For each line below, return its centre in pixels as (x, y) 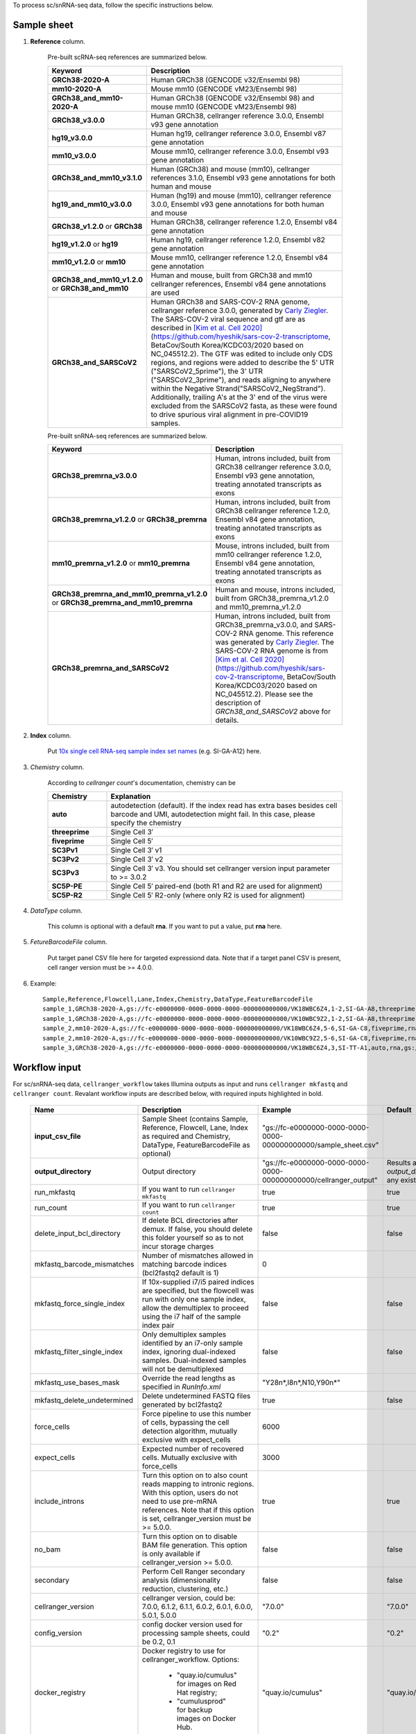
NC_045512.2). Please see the (264, 694)
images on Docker (207, 1718)
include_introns (59, 1501)
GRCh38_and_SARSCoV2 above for (273, 712)
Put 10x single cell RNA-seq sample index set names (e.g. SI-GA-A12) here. (154, 751)
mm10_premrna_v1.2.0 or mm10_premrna (121, 563)
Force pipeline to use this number (197, 1414)
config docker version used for (192, 1624)
